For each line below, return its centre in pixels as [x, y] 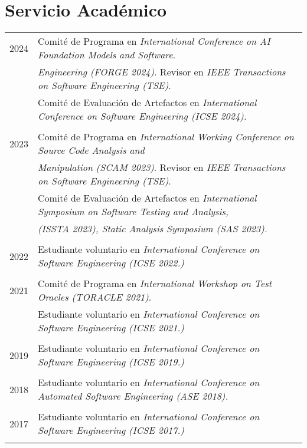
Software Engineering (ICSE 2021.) [111, 328]
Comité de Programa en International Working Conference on [166, 137]
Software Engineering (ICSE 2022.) [111, 263]
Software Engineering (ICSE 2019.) [111, 362]
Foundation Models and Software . [107, 55]
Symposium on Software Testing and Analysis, [133, 212]
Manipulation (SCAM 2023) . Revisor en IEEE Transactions [162, 167]
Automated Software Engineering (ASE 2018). [133, 396]
